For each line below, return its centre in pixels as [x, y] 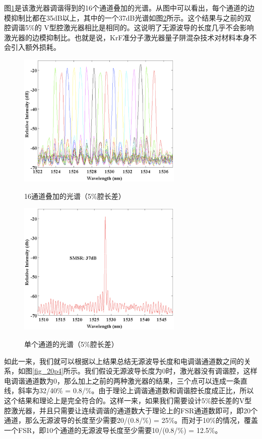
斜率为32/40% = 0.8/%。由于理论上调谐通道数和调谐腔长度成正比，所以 [136, 390]
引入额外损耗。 [36, 47]
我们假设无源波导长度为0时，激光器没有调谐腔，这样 [171, 371]
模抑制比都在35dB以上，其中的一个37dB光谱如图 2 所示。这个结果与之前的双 [128, 17]
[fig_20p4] [48, 371]
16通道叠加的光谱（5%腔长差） [75, 196]
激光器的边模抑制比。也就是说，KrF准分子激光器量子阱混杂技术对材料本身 [127, 37]
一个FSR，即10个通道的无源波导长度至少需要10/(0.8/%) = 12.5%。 [113, 430]
